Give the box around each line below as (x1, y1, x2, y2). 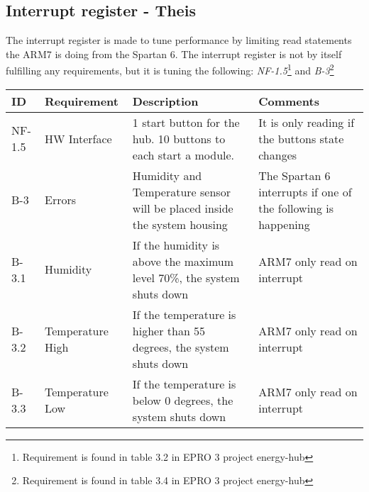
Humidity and (132, 167, 202, 184)
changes (258, 146, 297, 163)
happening (258, 216, 310, 233)
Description (132, 92, 199, 109)
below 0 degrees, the (132, 391, 233, 408)
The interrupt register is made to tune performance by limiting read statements (6, 33, 352, 47)
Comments (258, 92, 319, 109)
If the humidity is (132, 236, 220, 253)
